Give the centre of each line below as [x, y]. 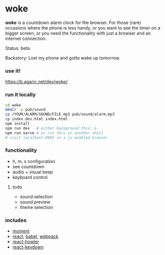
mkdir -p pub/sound [25, 110]
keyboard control [30, 177]
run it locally [20, 94]
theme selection [36, 207]
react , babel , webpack [35, 236]
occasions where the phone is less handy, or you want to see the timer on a [83, 27]
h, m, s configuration [34, 161]
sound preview [35, 202]
